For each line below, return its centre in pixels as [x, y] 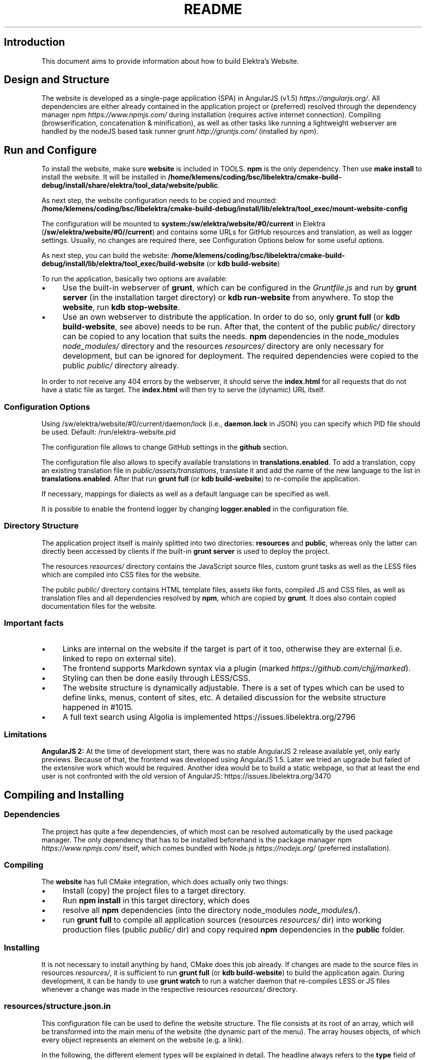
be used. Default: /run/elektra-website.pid [109, 432]
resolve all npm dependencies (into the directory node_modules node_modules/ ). [212, 910]
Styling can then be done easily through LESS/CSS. [156, 678]
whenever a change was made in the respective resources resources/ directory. [169, 989]
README [213, 9]
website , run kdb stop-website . [121, 307]
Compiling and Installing [64, 795]
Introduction [35, 42]
